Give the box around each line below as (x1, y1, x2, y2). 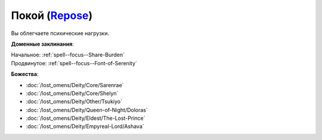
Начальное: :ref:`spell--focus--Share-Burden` (11, 51, 125, 59)
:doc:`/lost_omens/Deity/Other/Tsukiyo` (26, 98, 122, 105)
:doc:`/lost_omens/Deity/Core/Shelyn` (26, 90, 119, 97)
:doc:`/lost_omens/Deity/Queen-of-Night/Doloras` (26, 106, 148, 113)
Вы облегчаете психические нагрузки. (11, 30, 110, 37)
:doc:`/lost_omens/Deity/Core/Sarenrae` (26, 81, 124, 88)
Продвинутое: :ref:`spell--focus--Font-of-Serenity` (11, 59, 137, 66)
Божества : (11, 71, 39, 78)
